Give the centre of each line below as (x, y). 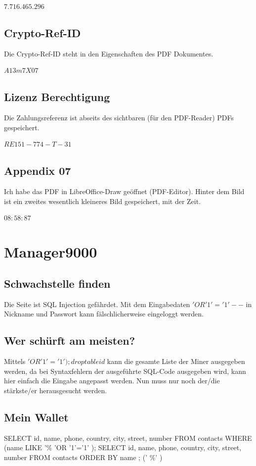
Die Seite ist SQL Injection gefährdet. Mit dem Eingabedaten (97, 304)
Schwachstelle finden (57, 283)
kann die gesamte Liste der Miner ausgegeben (176, 361)
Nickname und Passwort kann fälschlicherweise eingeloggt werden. (104, 314)
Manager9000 (51, 252)
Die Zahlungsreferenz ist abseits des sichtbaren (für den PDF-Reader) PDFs (119, 118)
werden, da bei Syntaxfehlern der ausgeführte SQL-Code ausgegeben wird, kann (125, 371)
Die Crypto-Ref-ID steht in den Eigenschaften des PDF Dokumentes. (109, 53)
